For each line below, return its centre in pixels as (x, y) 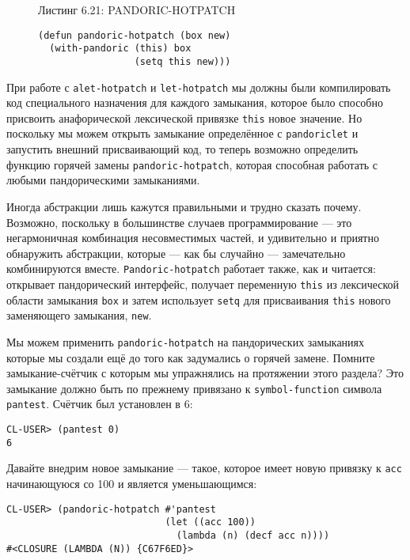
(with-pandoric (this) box (120, 49)
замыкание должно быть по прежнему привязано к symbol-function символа (194, 388)
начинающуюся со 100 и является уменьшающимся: (132, 484)
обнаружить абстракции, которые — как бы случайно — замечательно (176, 253)
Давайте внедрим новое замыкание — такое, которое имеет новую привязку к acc (204, 468)
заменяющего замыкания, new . (79, 315)
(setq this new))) (182, 61)
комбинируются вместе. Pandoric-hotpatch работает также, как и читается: (191, 269)
